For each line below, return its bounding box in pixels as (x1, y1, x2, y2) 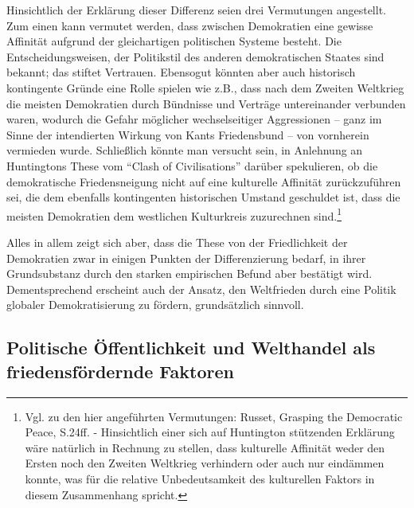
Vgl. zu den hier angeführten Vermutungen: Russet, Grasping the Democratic (25, 408, 403, 424)
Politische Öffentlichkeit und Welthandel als (6, 335, 376, 360)
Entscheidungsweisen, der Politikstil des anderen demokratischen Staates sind (6, 48, 385, 64)
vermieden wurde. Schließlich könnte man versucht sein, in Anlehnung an (6, 142, 363, 158)
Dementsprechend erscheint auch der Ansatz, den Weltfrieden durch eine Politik (6, 280, 396, 297)
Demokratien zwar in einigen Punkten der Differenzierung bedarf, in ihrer (6, 249, 366, 266)
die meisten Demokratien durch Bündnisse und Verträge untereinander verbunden (6, 95, 406, 111)
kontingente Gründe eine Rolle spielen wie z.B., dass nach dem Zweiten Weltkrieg (6, 79, 404, 96)
